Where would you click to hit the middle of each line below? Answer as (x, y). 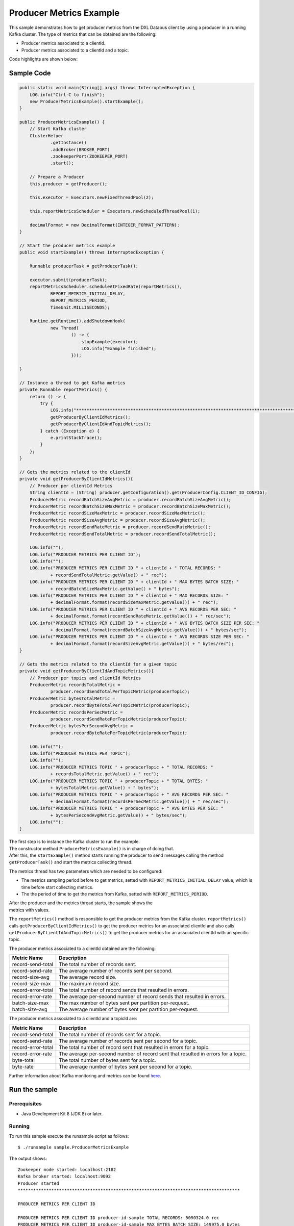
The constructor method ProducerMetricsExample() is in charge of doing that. (92, 848)
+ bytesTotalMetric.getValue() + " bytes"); (105, 788)
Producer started (38, 1183)
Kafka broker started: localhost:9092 (64, 1176)
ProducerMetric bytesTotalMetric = (72, 698)
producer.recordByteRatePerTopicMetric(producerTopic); (119, 733)
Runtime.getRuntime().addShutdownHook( (78, 321)
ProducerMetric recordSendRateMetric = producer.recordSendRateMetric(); (120, 527)
